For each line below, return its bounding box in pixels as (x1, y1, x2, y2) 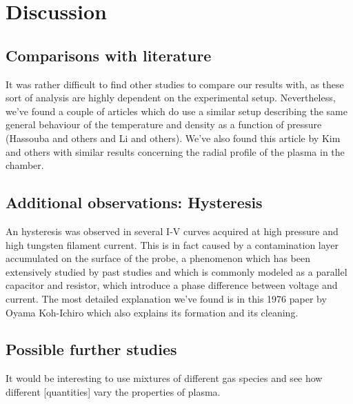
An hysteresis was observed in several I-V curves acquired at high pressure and (6, 223, 339, 238)
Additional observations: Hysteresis (6, 192, 263, 213)
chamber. (6, 158, 44, 172)
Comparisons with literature (6, 44, 212, 65)
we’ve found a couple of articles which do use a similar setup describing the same (6, 103, 347, 118)
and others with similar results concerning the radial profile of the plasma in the (6, 144, 345, 159)
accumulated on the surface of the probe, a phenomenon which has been (6, 251, 311, 265)
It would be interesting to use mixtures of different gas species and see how (6, 371, 323, 385)
